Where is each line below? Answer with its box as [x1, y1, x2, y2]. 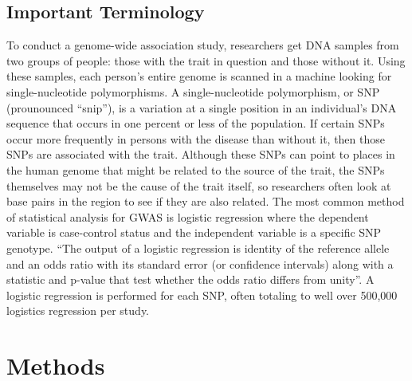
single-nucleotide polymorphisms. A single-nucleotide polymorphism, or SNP [6, 83, 380, 100]
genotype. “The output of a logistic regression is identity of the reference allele [6, 239, 390, 256]
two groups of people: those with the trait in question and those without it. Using [6, 52, 406, 69]
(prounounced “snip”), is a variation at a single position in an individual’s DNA [6, 99, 397, 116]
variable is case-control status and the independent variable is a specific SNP [6, 224, 382, 241]
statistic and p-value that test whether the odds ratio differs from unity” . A [6, 271, 375, 288]
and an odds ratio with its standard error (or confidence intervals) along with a [6, 255, 394, 272]
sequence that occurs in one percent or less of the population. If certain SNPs [6, 115, 385, 132]
